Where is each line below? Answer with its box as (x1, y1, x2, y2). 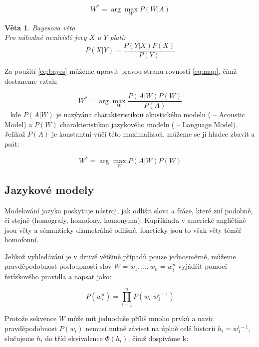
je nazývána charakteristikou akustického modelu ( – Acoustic (56, 109, 245, 120)
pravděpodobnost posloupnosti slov (4, 261, 112, 271)
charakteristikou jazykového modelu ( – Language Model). (60, 119, 238, 129)
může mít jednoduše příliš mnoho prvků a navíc (67, 313, 214, 324)
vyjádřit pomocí (178, 261, 227, 271)
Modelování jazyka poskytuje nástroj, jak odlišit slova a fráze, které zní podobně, (4, 205, 253, 215)
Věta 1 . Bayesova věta (4, 22, 75, 32)
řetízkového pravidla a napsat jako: (4, 271, 112, 281)
